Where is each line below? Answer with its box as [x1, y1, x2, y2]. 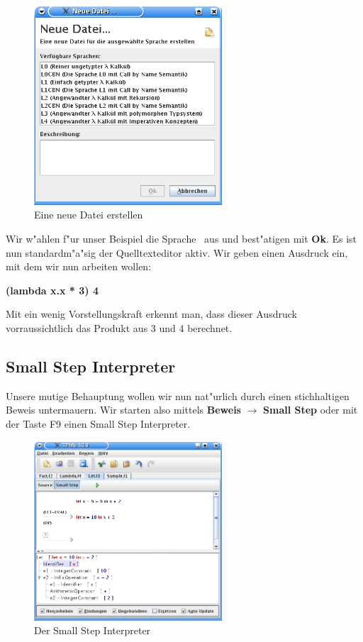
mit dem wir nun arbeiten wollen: [6, 259, 152, 274]
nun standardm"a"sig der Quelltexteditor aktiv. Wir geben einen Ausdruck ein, [6, 245, 348, 260]
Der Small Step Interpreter [34, 623, 151, 638]
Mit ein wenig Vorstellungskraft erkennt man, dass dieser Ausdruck [6, 306, 297, 321]
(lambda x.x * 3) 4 [6, 282, 99, 297]
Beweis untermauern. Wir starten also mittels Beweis [6, 402, 241, 417]
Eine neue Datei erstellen [34, 207, 143, 222]
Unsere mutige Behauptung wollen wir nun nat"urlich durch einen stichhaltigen [6, 388, 350, 403]
